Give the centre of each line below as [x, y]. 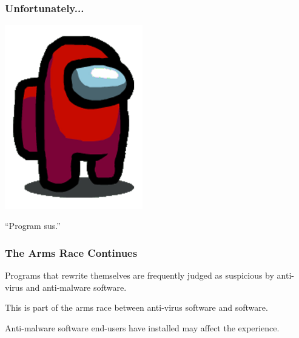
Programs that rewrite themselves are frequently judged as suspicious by [139, 275]
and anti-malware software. [76, 287]
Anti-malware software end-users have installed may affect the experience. [142, 327]
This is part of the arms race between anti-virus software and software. [136, 307]
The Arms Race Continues [71, 252]
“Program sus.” [33, 226]
